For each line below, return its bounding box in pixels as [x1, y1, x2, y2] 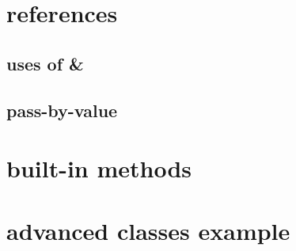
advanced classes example [6, 214, 290, 246]
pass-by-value [6, 97, 118, 122]
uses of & [6, 51, 84, 75]
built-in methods [6, 152, 192, 184]
